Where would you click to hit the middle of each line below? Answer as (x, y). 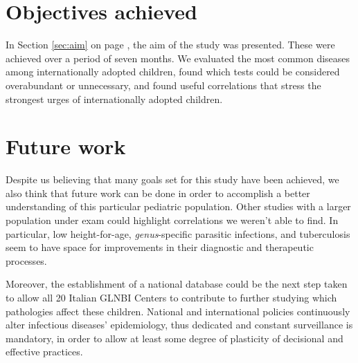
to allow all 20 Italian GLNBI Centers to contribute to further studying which (171, 297)
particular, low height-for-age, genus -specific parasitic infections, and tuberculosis (178, 233)
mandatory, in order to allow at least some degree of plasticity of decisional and (174, 338)
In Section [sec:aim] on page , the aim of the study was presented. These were (170, 45)
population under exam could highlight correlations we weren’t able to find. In (172, 220)
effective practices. (44, 352)
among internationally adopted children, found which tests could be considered (173, 72)
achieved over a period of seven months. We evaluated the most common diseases (178, 58)
